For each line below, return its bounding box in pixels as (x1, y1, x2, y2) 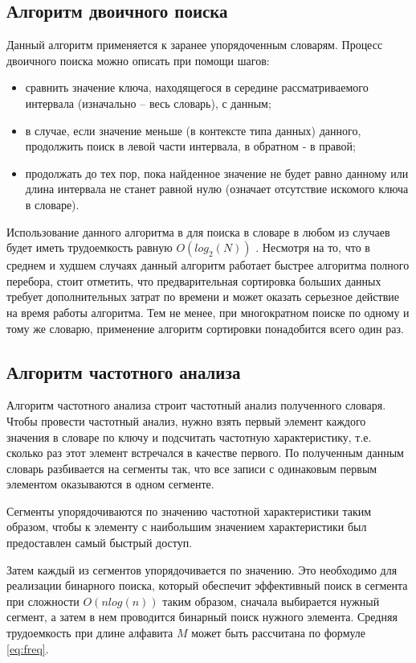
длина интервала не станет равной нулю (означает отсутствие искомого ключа (25, 180, 409, 197)
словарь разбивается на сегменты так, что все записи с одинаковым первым (6, 459, 377, 476)
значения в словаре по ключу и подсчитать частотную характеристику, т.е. (6, 428, 372, 445)
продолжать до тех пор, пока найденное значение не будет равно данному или (25, 164, 409, 181)
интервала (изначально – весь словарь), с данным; (25, 94, 271, 111)
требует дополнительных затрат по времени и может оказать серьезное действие (6, 288, 399, 305)
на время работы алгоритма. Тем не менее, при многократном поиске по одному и (6, 303, 410, 320)
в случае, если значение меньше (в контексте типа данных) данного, (25, 121, 361, 138)
